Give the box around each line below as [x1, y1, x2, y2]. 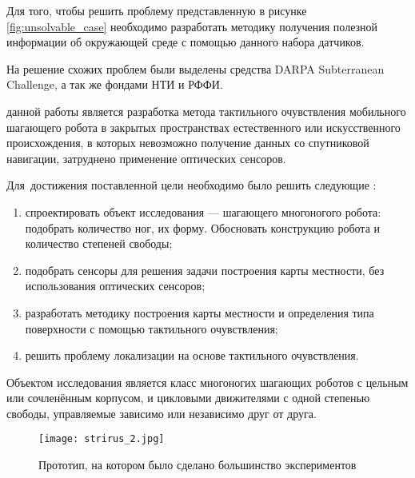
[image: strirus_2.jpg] [38, 433, 165, 445]
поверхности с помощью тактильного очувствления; [25, 320, 278, 337]
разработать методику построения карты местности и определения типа [25, 304, 374, 321]
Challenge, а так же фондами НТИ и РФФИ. [6, 76, 223, 93]
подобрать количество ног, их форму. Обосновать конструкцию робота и [25, 219, 380, 236]
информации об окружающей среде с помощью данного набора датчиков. [6, 34, 365, 50]
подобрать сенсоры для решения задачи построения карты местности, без [25, 261, 385, 278]
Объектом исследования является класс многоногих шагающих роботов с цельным [6, 373, 409, 390]
